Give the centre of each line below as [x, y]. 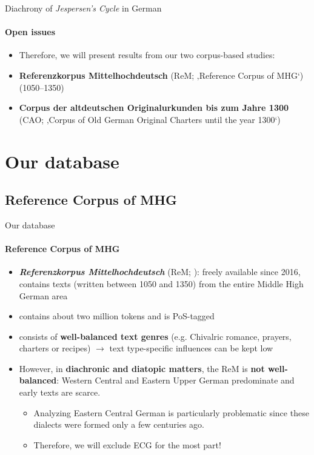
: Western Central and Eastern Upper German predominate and [175, 380]
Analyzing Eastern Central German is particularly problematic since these [171, 412]
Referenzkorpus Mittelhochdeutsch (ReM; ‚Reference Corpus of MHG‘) [161, 75]
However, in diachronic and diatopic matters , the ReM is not [142, 368]
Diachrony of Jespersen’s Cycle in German [83, 8]
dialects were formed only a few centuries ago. [119, 424]
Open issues [30, 32]
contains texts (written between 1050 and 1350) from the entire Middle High [161, 283]
